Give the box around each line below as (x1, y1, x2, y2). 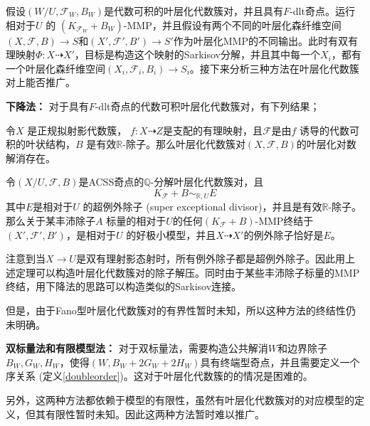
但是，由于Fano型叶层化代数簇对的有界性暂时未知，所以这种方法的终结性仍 (6, 302, 356, 317)
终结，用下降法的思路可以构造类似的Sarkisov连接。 (6, 279, 242, 294)
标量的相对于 (106, 213, 166, 228)
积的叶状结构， (6, 137, 75, 151)
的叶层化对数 (296, 137, 356, 151)
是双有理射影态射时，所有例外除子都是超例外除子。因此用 (75, 251, 345, 266)
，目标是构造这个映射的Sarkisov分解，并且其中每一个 (74, 47, 320, 62)
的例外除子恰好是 (243, 227, 324, 242)
